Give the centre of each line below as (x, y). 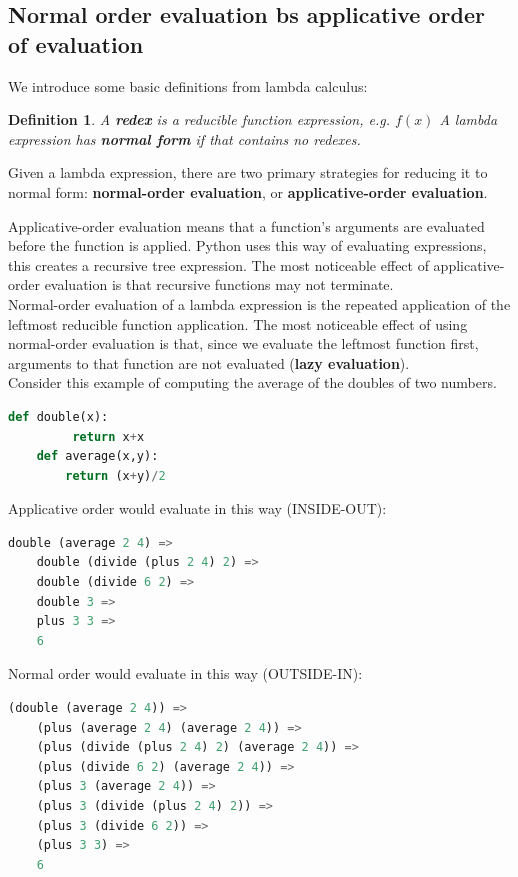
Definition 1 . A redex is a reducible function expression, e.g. (199, 119)
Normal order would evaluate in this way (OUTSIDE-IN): (185, 673)
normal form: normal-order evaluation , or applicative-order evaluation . (248, 191)
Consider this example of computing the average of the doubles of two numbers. (252, 382)
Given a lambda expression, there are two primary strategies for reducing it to (248, 172)
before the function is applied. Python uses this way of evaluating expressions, (247, 245)
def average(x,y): (97, 456)
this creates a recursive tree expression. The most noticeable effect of (218, 264)
